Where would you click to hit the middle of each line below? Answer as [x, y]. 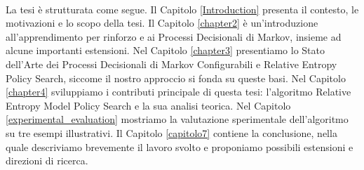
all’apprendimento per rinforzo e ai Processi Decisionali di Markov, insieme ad [174, 36]
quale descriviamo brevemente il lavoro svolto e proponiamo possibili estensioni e [180, 146]
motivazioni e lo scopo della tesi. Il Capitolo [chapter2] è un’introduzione [162, 23]
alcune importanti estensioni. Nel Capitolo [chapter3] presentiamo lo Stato [165, 50]
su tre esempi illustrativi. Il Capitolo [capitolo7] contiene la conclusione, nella [171, 132]
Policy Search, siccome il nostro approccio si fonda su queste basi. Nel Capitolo [176, 78]
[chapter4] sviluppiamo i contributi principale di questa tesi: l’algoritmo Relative [178, 92]
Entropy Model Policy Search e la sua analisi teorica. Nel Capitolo [148, 105]
